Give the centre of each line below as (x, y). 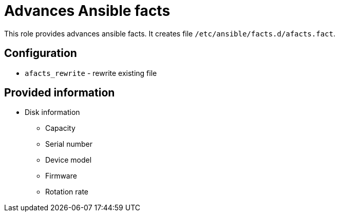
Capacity (60, 128)
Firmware (61, 176)
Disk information (52, 112)
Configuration (41, 53)
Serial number (69, 144)
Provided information (60, 93)
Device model (69, 160)
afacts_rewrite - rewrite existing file (91, 73)
